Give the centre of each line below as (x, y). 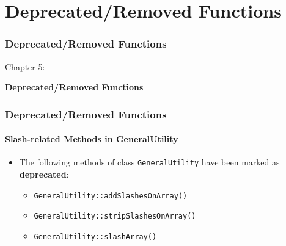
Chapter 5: (25, 66)
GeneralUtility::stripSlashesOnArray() (115, 216)
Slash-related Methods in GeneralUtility (92, 139)
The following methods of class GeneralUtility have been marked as (149, 162)
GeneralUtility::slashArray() (95, 237)
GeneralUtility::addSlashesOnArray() (111, 196)
